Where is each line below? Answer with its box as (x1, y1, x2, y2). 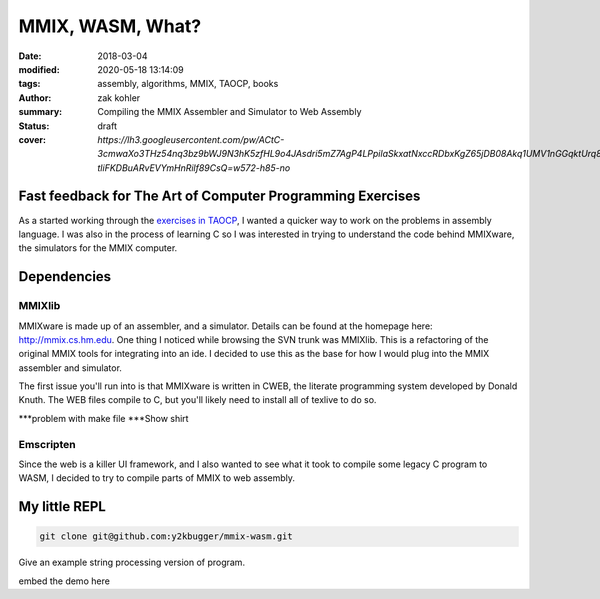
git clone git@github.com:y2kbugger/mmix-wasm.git (39, 531, 294, 542)
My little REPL (18, 498, 107, 515)
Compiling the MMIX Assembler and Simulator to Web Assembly (97, 106, 362, 118)
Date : (18, 50, 42, 62)
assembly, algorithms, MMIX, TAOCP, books (97, 78, 279, 90)
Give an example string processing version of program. (18, 556, 245, 569)
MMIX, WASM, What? (18, 15, 202, 37)
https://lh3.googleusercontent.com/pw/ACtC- (97, 133, 285, 145)
